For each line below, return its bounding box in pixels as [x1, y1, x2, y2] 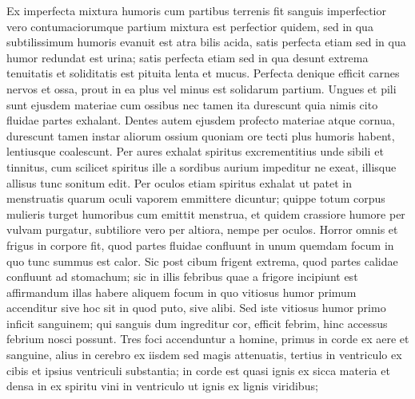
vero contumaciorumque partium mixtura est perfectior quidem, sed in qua [6, 18, 373, 34]
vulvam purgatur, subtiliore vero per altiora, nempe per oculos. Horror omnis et [6, 221, 398, 238]
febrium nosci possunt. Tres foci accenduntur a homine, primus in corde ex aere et [6, 330, 409, 347]
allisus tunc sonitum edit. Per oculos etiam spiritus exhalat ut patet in [6, 174, 353, 191]
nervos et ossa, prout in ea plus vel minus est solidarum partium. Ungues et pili [6, 80, 397, 97]
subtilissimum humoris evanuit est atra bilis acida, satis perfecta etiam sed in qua [6, 34, 406, 50]
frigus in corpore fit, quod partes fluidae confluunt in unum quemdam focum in [6, 236, 394, 253]
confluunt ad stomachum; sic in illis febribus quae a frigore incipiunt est [6, 268, 358, 285]
